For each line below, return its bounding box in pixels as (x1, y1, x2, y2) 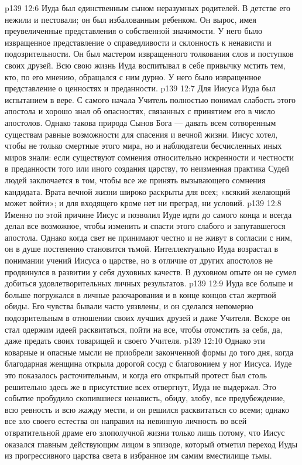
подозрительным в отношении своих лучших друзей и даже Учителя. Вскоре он (5, 312, 290, 324)
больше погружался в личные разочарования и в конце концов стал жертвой (5, 288, 276, 300)
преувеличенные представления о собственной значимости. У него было (5, 25, 263, 37)
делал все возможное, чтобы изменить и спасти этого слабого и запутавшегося (5, 220, 286, 232)
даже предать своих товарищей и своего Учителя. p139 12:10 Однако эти (5, 334, 265, 347)
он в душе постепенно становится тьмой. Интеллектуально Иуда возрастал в (5, 242, 279, 255)
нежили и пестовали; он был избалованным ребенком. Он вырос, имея (5, 13, 257, 25)
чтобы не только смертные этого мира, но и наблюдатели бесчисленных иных (5, 139, 282, 152)
